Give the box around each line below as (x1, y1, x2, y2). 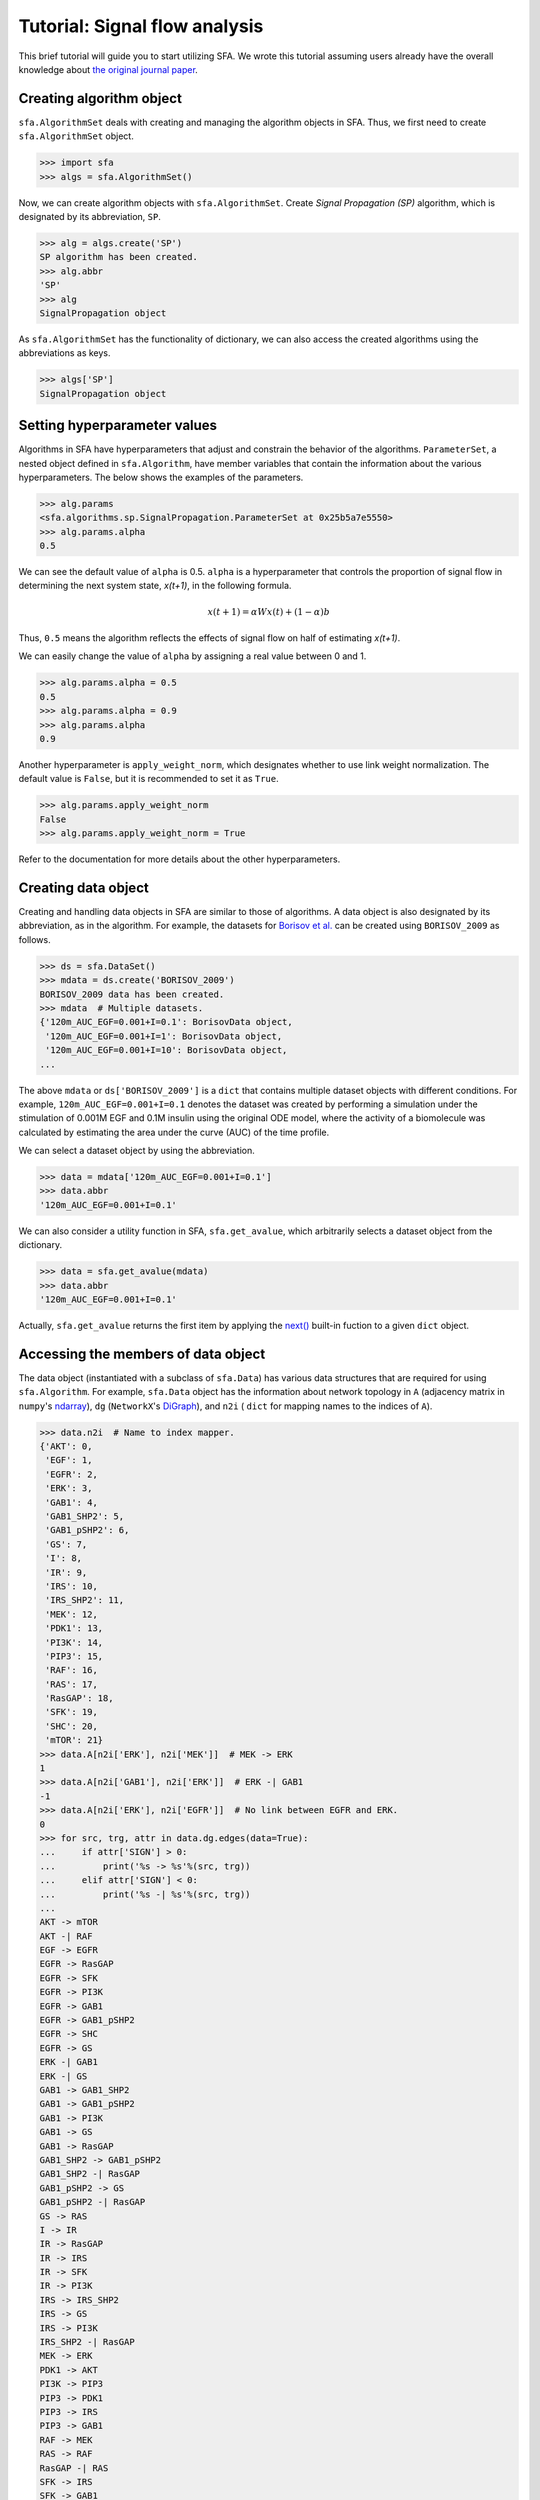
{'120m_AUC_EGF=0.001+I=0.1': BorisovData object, (39, 1016, 294, 1028)
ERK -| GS (39, 2070, 88, 2082)
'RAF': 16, (45, 1665, 99, 1676)
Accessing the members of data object (18, 1345, 266, 1362)
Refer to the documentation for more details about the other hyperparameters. (18, 853, 341, 865)
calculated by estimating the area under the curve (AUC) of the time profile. (18, 1126, 330, 1138)
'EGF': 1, (45, 1455, 93, 1466)
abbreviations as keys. (18, 347, 111, 359)
